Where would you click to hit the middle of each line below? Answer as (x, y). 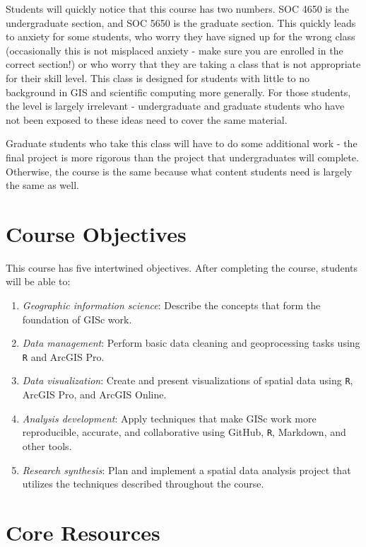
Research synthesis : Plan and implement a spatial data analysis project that (187, 470)
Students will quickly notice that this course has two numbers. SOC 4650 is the (177, 8)
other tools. (47, 445)
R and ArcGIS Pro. (63, 356)
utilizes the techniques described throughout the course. (143, 484)
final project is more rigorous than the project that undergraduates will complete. (182, 157)
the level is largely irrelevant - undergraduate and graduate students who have (175, 106)
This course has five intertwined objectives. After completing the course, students (182, 267)
